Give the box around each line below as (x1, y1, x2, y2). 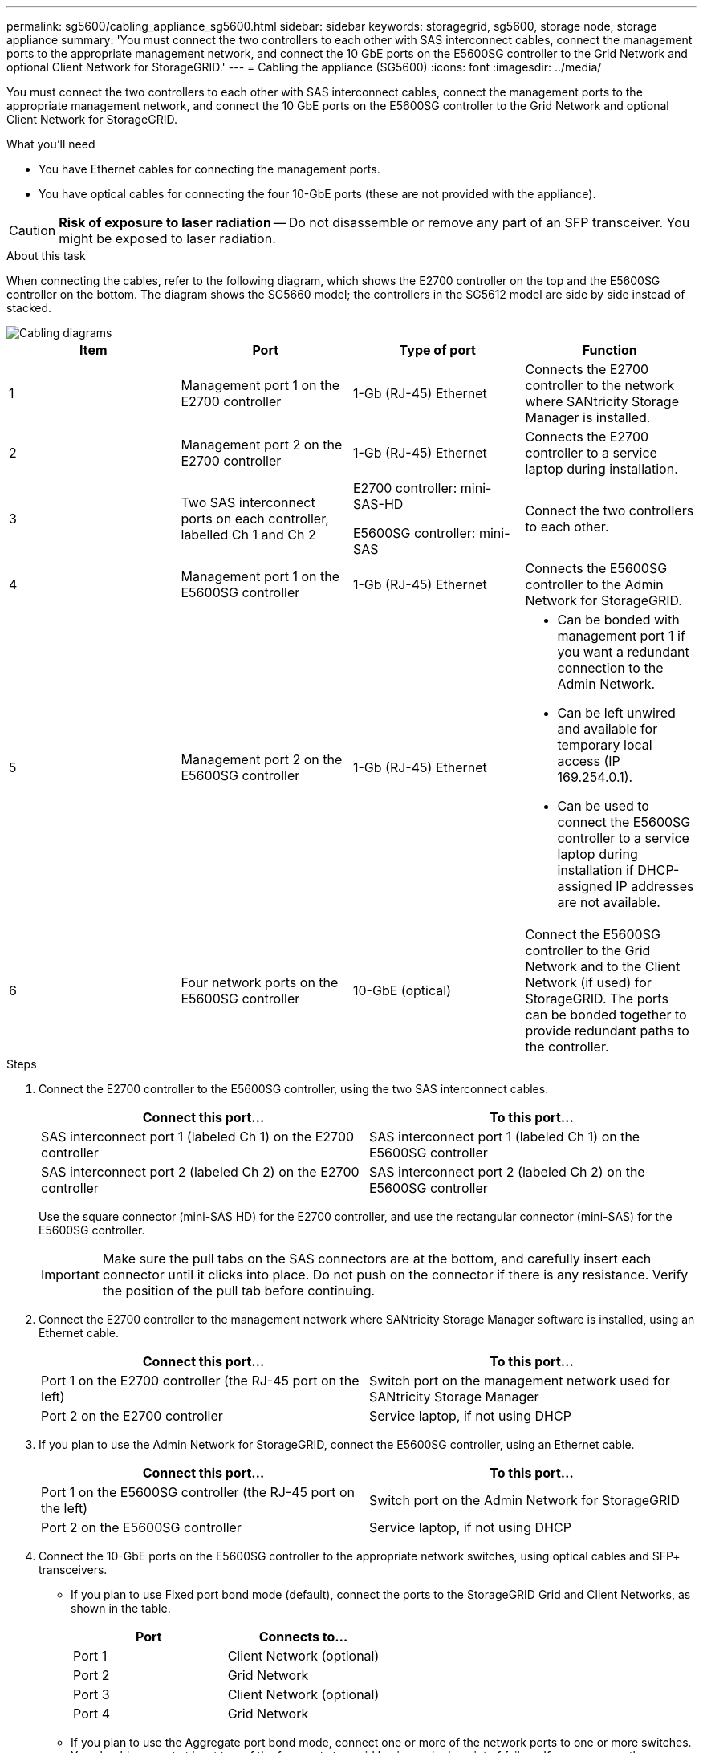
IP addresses (616, 878, 694, 894)
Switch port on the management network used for (369, 1373, 670, 1389)
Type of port (399, 342, 476, 358)
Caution (9, 222, 56, 238)
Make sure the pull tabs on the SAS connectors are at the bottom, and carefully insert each (102, 1251, 652, 1267)
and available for (557, 721, 658, 737)
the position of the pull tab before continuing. (102, 1283, 376, 1299)
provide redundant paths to (525, 1023, 689, 1039)
